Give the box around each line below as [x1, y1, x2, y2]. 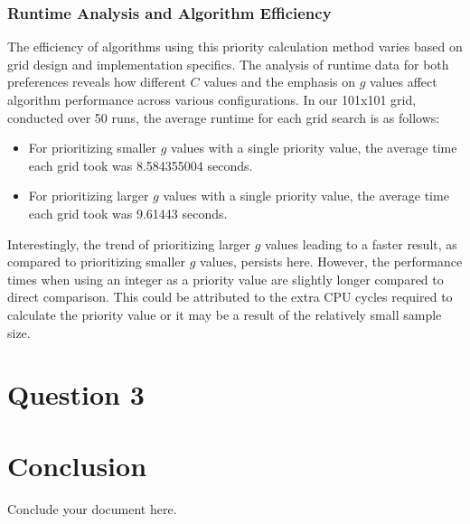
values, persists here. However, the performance [200, 252, 463, 271]
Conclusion [7, 446, 147, 483]
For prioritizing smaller [28, 138, 157, 157]
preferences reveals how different [7, 72, 186, 91]
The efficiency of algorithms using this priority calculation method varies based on [7, 37, 463, 56]
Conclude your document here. [7, 499, 177, 518]
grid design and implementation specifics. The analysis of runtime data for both [7, 54, 449, 73]
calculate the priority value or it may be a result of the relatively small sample [7, 304, 442, 323]
